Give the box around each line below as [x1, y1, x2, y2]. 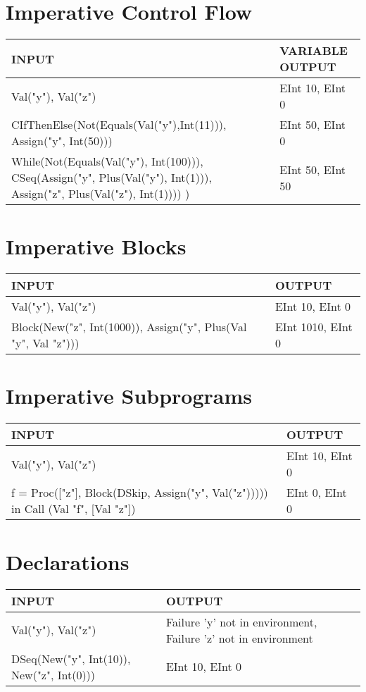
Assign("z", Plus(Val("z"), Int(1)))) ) [11, 185, 190, 202]
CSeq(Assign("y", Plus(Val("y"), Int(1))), [11, 169, 212, 186]
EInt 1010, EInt [274, 319, 353, 335]
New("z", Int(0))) [11, 666, 96, 683]
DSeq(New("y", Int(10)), [11, 650, 131, 667]
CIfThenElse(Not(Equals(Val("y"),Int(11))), [11, 116, 227, 133]
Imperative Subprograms [6, 381, 253, 410]
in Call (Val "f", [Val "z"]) [11, 500, 136, 517]
